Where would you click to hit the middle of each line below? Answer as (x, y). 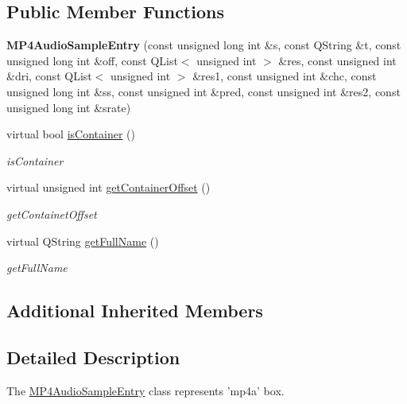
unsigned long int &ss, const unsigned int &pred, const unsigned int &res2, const (203, 91)
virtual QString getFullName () (83, 241)
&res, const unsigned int (337, 60)
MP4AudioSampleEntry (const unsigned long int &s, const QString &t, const (204, 45)
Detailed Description (93, 357)
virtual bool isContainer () (71, 134)
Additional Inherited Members (135, 311)
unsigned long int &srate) (69, 107)
